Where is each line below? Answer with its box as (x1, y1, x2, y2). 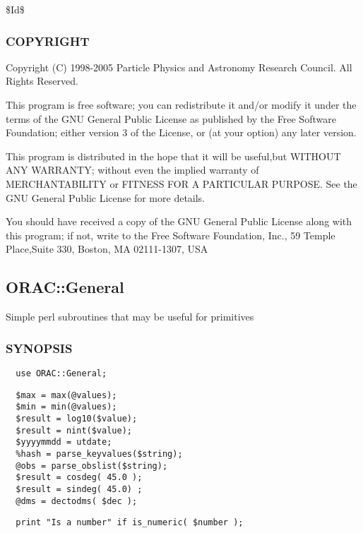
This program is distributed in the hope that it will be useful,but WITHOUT (6, 148, 341, 163)
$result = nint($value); (16, 425, 132, 436)
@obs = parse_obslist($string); (16, 460, 168, 471)
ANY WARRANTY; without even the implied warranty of (6, 162, 259, 177)
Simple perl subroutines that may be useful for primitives (6, 309, 254, 324)
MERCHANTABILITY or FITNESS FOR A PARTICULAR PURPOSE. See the (6, 176, 357, 191)
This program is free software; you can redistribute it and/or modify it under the (6, 97, 357, 112)
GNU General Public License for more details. (6, 190, 206, 205)
